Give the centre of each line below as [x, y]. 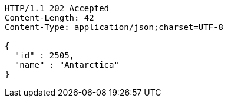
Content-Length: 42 [49, 18]
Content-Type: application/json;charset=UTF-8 [114, 27]
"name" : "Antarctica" [67, 65]
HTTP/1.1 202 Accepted [57, 8]
